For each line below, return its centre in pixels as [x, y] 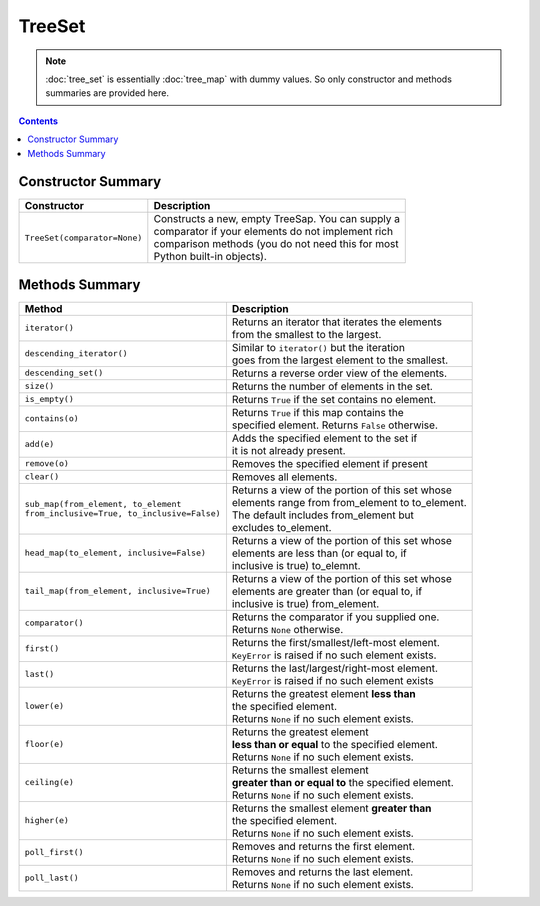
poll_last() [51, 878]
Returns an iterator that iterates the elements [336, 322]
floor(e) [44, 744]
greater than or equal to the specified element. [342, 782]
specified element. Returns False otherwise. [335, 425]
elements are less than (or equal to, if [319, 553]
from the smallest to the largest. [306, 334]
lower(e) [44, 706]
